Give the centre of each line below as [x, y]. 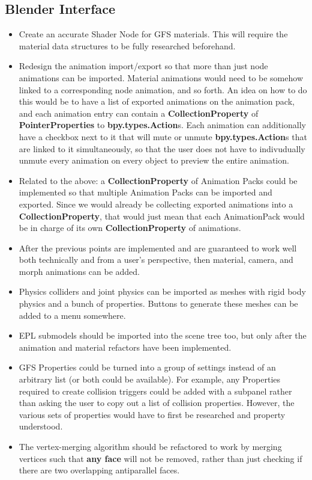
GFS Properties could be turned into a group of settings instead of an [147, 367]
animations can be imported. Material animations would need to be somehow [161, 77]
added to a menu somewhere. [72, 315]
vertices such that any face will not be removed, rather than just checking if [160, 458]
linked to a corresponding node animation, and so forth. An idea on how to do [163, 89]
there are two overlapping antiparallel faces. [99, 470]
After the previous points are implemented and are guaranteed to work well [158, 248]
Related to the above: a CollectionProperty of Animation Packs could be [158, 180]
